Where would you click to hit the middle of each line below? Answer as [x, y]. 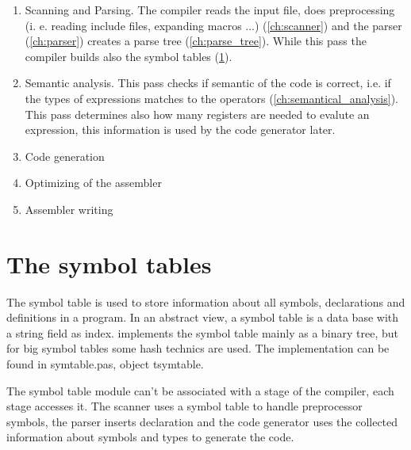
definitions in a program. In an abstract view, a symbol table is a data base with [203, 317]
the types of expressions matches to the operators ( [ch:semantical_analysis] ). [211, 98]
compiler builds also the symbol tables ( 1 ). [129, 56]
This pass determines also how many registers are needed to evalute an [197, 114]
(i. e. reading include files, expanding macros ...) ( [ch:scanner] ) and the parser [213, 25]
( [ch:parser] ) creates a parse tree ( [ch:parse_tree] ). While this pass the [196, 41]
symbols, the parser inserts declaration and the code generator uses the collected [202, 421]
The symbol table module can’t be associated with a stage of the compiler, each [200, 390]
